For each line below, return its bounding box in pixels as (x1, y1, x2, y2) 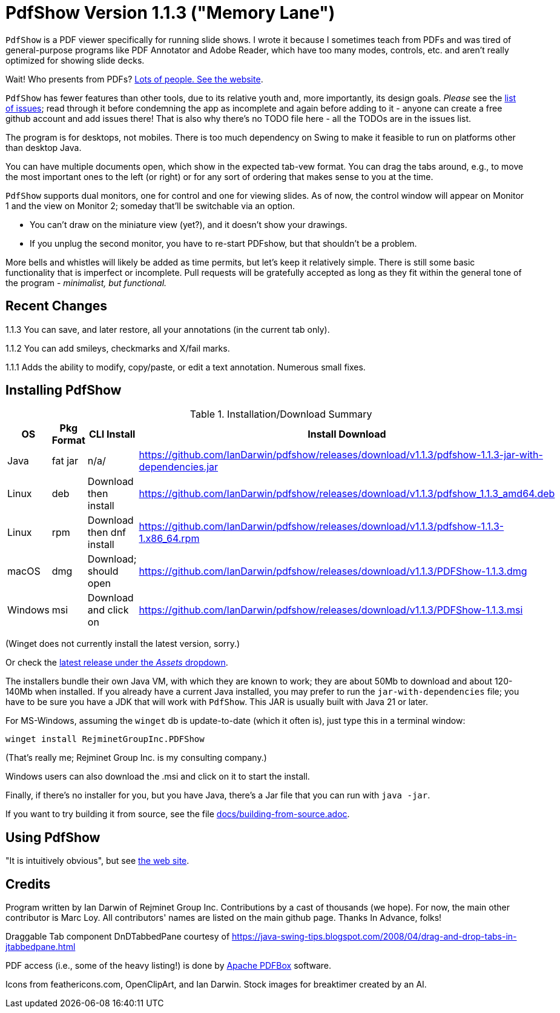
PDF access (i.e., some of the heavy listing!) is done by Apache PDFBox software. (5, 960, 332, 971)
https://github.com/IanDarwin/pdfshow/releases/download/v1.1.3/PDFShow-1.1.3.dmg (139, 565, 527, 578)
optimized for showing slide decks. (5, 55, 145, 65)
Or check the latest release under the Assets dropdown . (5, 657, 228, 668)
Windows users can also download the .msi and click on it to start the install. (5, 771, 310, 782)
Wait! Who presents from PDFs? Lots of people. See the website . (5, 73, 263, 84)
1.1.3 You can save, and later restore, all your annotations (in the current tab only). (5, 324, 330, 335)
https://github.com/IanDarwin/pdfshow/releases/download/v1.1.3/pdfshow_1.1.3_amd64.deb (139, 487, 555, 500)
